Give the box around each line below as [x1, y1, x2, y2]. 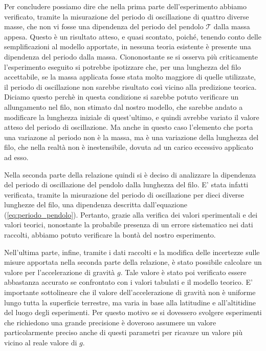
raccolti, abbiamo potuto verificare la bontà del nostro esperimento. [4, 229, 216, 240]
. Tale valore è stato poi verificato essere [120, 266, 247, 277]
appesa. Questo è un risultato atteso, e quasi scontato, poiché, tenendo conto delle [4, 31, 261, 42]
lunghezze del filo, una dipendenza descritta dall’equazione [4, 199, 187, 210]
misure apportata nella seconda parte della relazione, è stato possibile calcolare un [4, 257, 262, 267]
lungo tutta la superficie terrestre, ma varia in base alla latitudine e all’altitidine [4, 297, 256, 307]
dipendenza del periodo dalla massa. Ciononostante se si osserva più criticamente [4, 51, 258, 62]
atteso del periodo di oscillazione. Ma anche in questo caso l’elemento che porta [4, 122, 253, 132]
